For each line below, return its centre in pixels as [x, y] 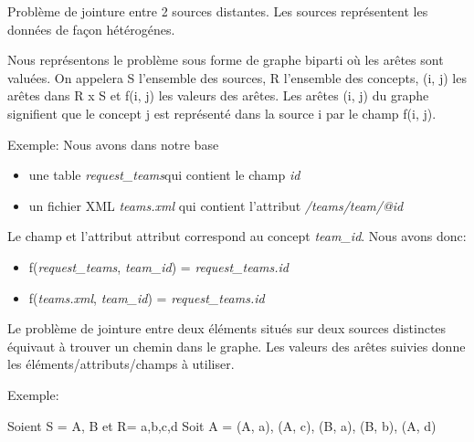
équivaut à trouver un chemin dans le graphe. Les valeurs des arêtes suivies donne [237, 346]
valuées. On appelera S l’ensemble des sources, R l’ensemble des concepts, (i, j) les [237, 77]
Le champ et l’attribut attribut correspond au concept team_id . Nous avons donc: [237, 236]
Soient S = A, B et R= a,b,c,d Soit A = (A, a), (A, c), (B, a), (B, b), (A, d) [222, 425]
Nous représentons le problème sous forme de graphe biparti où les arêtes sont [226, 60]
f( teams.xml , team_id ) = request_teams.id [147, 297]
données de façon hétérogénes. [91, 29]
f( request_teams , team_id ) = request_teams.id [158, 266]
